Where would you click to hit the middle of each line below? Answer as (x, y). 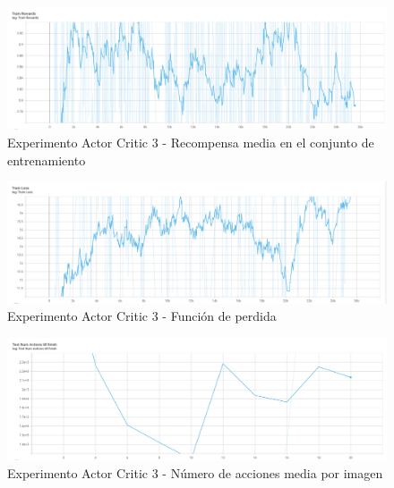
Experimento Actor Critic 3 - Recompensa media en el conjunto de (191, 143)
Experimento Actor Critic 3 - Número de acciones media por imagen (195, 472)
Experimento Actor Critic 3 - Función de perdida (142, 316)
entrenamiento (47, 160)
